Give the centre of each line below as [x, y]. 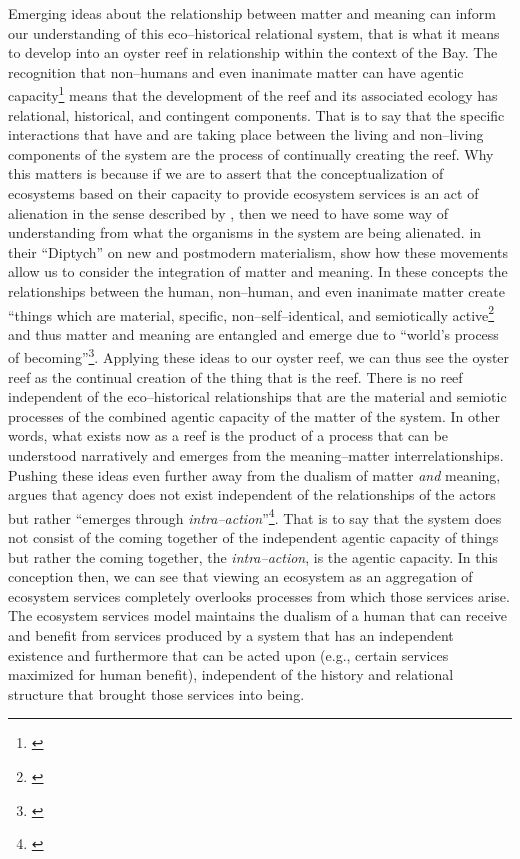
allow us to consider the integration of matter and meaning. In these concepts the [258, 271]
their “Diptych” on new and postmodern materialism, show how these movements [258, 251]
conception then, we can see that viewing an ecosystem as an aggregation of [240, 576]
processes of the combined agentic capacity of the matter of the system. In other [254, 415]
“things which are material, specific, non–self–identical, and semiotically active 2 [251, 313]
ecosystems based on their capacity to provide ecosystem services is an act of [243, 193]
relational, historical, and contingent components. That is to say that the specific [256, 114]
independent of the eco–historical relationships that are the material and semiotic [257, 396]
